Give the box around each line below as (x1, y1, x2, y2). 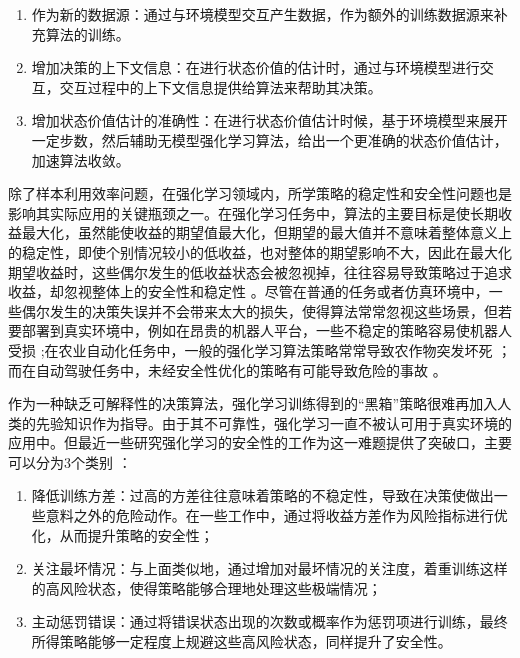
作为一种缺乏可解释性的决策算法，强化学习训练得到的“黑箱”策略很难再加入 (8, 393, 498, 414)
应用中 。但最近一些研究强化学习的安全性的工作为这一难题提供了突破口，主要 (8, 432, 512, 453)
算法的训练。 (45, 23, 130, 44)
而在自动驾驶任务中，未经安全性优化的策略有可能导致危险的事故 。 (8, 359, 447, 380)
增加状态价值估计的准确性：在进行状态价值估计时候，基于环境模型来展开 (31, 110, 508, 131)
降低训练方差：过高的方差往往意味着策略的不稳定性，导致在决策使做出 (31, 485, 494, 506)
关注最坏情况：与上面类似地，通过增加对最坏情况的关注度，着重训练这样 (31, 558, 508, 579)
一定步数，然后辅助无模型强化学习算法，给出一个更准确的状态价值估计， (31, 129, 508, 150)
